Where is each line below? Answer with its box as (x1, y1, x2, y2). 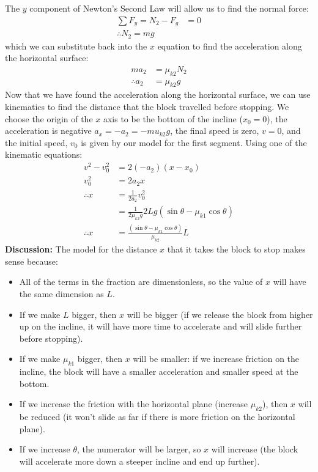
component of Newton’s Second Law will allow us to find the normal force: (29, 2, 309, 14)
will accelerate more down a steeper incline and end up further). (19, 454, 260, 467)
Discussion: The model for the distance (5, 243, 157, 256)
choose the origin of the (5, 112, 93, 125)
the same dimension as (19, 287, 104, 300)
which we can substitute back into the (5, 39, 147, 52)
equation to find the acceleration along (157, 39, 302, 52)
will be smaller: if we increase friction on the (133, 352, 300, 365)
